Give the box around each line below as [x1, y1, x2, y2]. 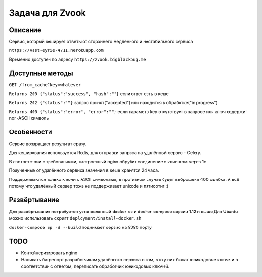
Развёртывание [9, 196, 59, 204]
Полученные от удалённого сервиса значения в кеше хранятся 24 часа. [9, 167, 160, 173]
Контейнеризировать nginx [21, 250, 78, 256]
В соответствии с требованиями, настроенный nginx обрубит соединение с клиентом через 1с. [9, 159, 208, 164]
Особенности [9, 128, 52, 136]
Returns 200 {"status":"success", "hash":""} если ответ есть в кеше [9, 91, 169, 97]
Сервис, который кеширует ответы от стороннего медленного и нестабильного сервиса [9, 39, 193, 45]
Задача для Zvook [9, 7, 86, 18]
